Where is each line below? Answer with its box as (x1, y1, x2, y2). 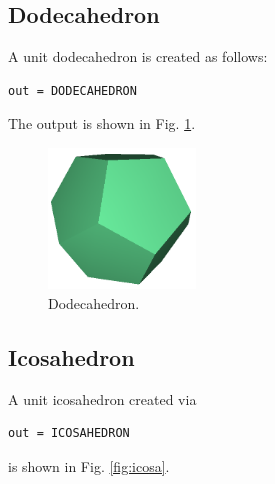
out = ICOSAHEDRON (8, 426, 130, 441)
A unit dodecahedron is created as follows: (8, 46, 268, 67)
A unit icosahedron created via (8, 388, 197, 409)
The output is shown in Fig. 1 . (8, 113, 196, 134)
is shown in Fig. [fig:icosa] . (8, 455, 170, 476)
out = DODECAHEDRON (8, 83, 137, 98)
